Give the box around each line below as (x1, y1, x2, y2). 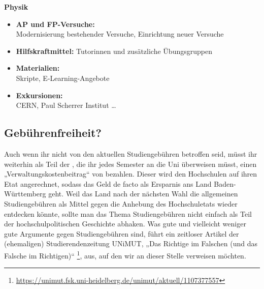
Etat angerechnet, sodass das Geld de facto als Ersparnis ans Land (4, 178, 212, 189)
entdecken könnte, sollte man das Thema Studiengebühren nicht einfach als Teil (4, 208, 252, 219)
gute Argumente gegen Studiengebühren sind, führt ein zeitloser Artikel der (4, 228, 239, 239)
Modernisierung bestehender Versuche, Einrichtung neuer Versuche (16, 28, 224, 39)
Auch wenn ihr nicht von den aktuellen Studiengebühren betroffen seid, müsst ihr (4, 148, 257, 159)
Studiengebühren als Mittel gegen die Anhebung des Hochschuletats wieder (4, 198, 238, 209)
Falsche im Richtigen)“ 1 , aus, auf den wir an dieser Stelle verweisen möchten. (4, 248, 246, 261)
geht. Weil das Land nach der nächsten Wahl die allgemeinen (48, 188, 238, 199)
